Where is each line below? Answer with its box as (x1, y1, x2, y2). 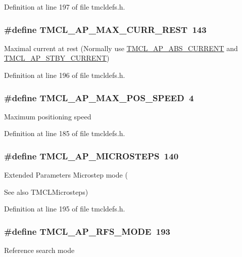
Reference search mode (4, 245, 75, 255)
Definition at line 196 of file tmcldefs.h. (4, 70, 125, 80)
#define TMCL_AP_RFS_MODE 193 (4, 225, 170, 237)
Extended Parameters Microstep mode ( (4, 169, 128, 180)
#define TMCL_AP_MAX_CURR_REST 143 (4, 23, 207, 35)
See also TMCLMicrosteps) (4, 186, 88, 197)
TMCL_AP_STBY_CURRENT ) (4, 53, 110, 63)
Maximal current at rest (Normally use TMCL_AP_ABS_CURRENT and (4, 42, 238, 53)
